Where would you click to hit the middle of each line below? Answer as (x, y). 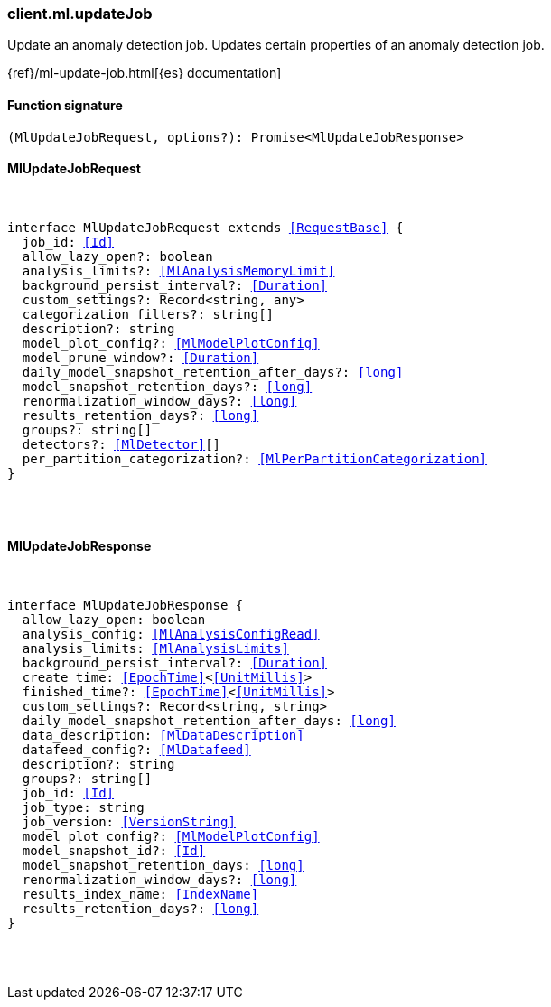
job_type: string (83, 808)
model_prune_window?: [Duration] (140, 357)
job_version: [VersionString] (129, 822)
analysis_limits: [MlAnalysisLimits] (155, 649)
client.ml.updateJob (80, 14)
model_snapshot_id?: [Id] (114, 851)
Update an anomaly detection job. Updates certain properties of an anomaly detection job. (276, 45)
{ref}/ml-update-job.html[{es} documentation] (145, 73)
